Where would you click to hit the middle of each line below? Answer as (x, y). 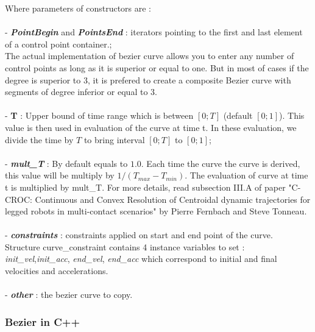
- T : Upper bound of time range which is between (99, 115)
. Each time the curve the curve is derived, (221, 163)
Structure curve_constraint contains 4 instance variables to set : (125, 246)
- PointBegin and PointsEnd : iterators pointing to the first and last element (154, 32)
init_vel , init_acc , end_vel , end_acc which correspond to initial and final (141, 259)
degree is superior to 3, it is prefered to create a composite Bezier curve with (148, 79)
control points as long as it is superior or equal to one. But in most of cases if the (157, 67)
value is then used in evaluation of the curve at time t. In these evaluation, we (151, 127)
